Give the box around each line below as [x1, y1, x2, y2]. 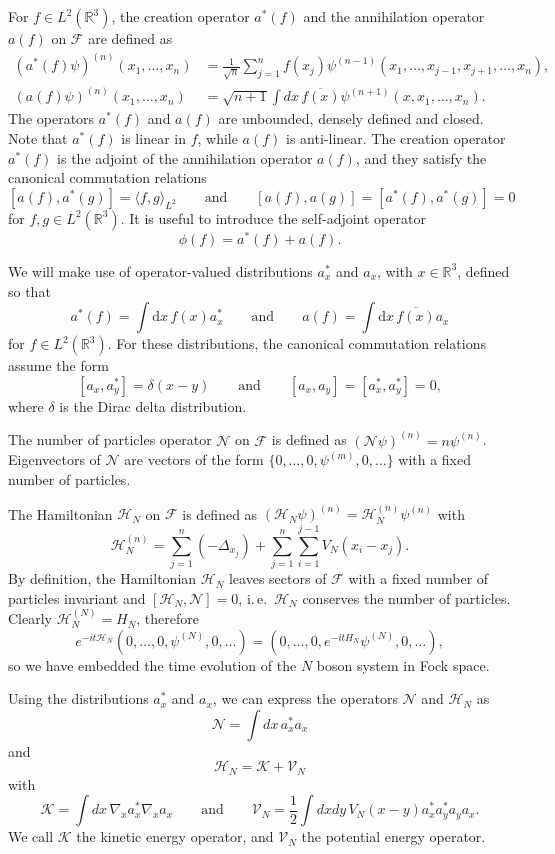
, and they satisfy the [355, 147, 487, 168]
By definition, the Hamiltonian [8, 568, 197, 589]
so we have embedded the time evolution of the [8, 654, 297, 675]
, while [197, 128, 238, 149]
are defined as [88, 28, 173, 48]
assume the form [8, 355, 109, 376]
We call [8, 826, 54, 847]
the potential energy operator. [301, 826, 486, 847]
